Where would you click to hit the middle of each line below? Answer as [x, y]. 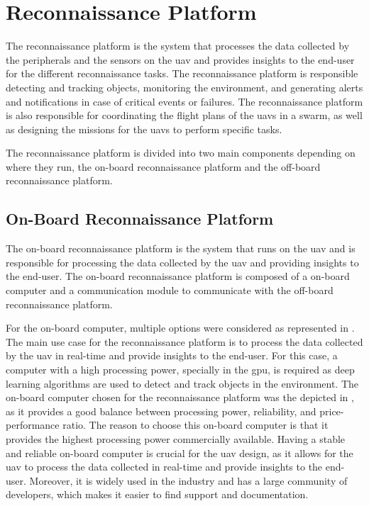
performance [33, 425]
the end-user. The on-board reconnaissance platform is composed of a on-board [178, 276]
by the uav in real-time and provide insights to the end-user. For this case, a [172, 355]
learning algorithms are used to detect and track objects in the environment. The [182, 383]
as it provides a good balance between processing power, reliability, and [161, 411]
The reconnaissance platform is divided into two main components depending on [181, 153]
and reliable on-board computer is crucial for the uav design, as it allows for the [180, 452]
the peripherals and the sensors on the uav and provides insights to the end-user [180, 59]
